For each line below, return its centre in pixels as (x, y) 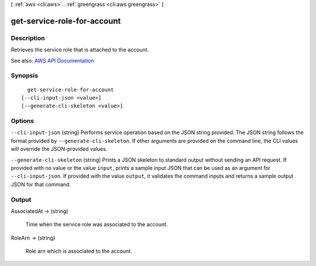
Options (23, 121)
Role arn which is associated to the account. (79, 251)
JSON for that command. (41, 184)
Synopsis (24, 76)
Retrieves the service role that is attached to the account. (80, 50)
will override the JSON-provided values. (59, 149)
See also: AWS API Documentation (52, 60)
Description (28, 38)
